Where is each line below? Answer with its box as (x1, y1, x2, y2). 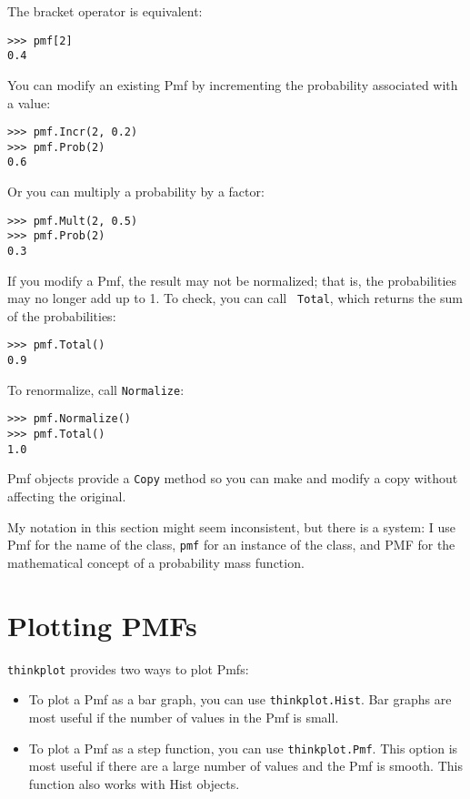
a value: (7, 93, 51, 112)
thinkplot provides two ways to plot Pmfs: (7, 659, 249, 678)
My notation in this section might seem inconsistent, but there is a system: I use (7, 517, 456, 536)
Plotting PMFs (7, 606, 197, 643)
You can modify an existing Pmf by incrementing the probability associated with (7, 75, 458, 94)
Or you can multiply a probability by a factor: (7, 182, 265, 201)
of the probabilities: (7, 306, 116, 325)
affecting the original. (7, 487, 126, 506)
